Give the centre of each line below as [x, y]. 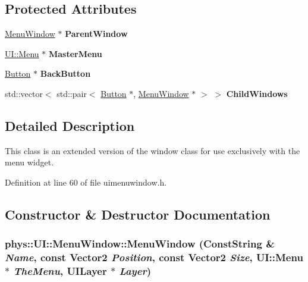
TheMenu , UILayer [60, 271]
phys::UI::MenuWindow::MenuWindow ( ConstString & [140, 244]
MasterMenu [75, 53]
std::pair [72, 93]
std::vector [24, 93]
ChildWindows [257, 93]
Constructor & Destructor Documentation [138, 214]
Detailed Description [70, 125]
